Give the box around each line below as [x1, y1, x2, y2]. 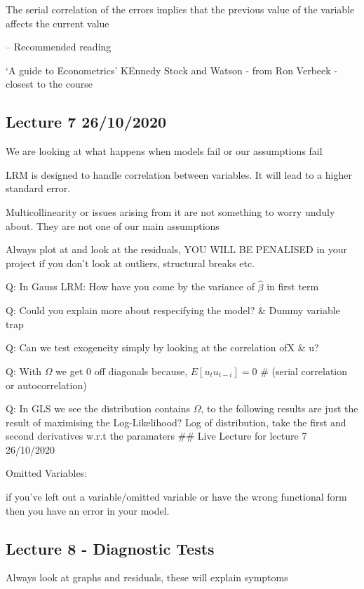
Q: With [6, 363, 41, 378]
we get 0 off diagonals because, [55, 363, 188, 378]
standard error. [6, 181, 71, 196]
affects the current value [6, 15, 109, 30]
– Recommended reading [6, 39, 112, 54]
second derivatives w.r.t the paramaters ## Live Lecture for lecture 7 [6, 428, 307, 443]
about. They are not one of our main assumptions [6, 218, 220, 233]
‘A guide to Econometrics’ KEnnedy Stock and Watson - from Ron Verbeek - [6, 62, 337, 77]
